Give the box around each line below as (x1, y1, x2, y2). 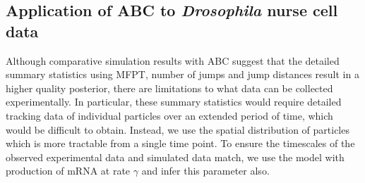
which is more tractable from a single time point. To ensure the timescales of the (6, 136, 355, 151)
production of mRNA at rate (6, 163, 131, 178)
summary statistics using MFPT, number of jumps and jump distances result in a (6, 67, 359, 82)
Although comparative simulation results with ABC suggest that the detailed (6, 53, 340, 68)
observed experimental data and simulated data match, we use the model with (6, 149, 345, 164)
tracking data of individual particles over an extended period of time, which (6, 108, 333, 122)
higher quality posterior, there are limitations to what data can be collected (6, 80, 333, 95)
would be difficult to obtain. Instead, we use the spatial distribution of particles (6, 122, 349, 137)
